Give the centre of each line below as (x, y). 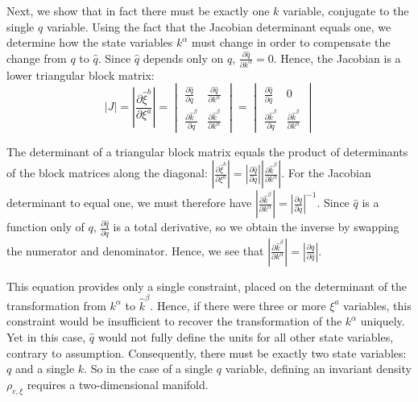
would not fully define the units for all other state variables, (246, 337)
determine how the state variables (90, 42)
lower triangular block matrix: (81, 75)
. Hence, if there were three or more (238, 305)
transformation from (56, 305)
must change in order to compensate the (291, 42)
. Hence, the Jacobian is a (337, 58)
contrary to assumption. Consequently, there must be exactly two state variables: (207, 352)
